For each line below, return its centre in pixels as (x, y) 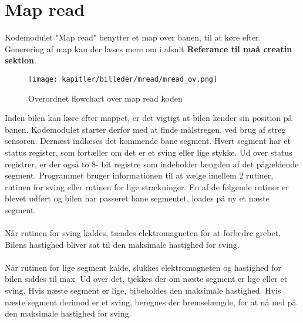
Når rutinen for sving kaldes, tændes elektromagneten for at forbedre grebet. (143, 233)
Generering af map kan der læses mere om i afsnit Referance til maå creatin (149, 48)
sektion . (21, 60)
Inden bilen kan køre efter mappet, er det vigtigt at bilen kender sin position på (149, 118)
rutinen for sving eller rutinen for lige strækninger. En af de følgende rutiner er (147, 186)
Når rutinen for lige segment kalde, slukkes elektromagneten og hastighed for (143, 267)
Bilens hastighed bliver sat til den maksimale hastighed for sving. (122, 244)
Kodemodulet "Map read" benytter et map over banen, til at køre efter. (133, 37)
